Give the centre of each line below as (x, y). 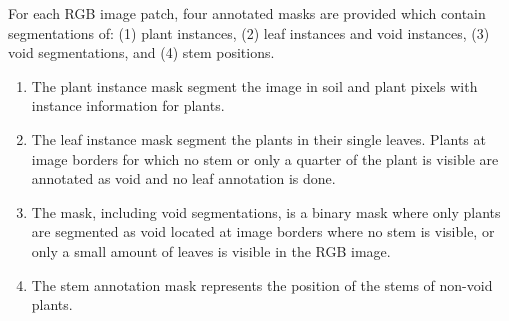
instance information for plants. (128, 105)
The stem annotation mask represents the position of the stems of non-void (262, 284)
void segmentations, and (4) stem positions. (141, 52)
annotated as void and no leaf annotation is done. (183, 178)
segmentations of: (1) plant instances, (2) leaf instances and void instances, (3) (249, 32)
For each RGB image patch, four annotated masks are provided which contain (247, 13)
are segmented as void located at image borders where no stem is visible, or (263, 231)
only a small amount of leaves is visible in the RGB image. (211, 250)
